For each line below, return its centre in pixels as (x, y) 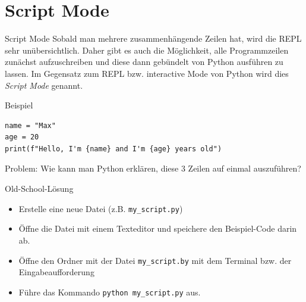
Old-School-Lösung (39, 189)
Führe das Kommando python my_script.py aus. (110, 292)
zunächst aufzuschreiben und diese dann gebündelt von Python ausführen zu (144, 62)
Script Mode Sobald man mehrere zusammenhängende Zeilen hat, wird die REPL (153, 38)
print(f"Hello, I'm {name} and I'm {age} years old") (113, 149)
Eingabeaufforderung (56, 272)
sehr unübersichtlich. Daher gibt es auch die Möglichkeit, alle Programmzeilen (147, 50)
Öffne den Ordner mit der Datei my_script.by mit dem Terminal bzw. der (155, 260)
